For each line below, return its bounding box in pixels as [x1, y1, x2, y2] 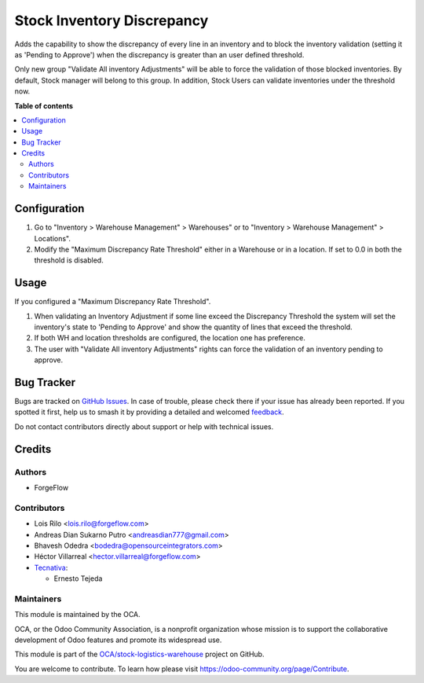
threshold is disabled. [34, 255, 104, 265]
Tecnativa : [34, 563, 68, 572]
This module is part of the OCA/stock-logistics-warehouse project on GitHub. [14, 649, 265, 659]
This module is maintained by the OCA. [14, 610, 141, 619]
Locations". [34, 233, 71, 243]
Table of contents [14, 101, 74, 110]
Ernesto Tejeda [53, 574, 103, 583]
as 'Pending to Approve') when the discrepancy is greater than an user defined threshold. [14, 50, 305, 59]
